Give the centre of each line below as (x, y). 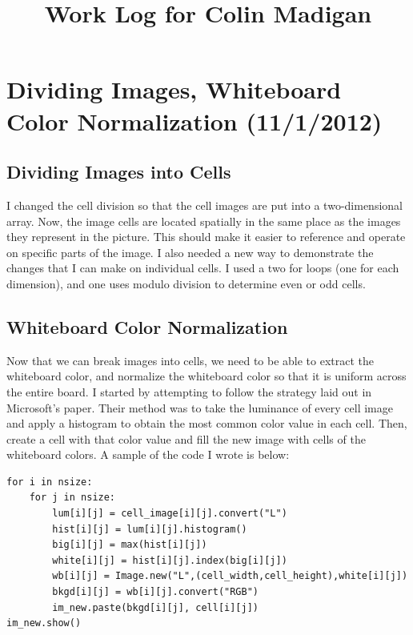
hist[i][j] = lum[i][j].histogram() (150, 529)
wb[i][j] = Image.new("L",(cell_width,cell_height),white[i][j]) (230, 576)
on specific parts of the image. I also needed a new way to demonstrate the (190, 252)
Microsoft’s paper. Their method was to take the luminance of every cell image (200, 407)
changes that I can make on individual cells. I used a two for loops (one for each (203, 268)
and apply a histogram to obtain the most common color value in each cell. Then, (207, 423)
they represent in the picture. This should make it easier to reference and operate (206, 237)
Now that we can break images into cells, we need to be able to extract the (190, 360)
